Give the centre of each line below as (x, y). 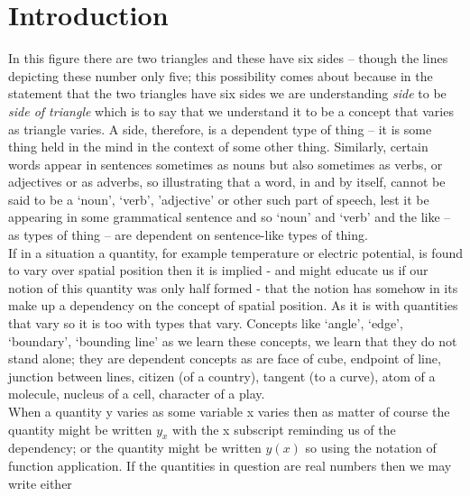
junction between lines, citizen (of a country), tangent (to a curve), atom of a (222, 376)
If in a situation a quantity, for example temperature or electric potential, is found (235, 252)
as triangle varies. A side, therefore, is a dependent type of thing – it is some (220, 129)
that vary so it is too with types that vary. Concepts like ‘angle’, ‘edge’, (206, 323)
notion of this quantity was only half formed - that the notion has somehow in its (233, 287)
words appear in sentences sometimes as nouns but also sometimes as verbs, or (226, 164)
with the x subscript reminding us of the (284, 429)
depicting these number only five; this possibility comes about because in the (221, 75)
